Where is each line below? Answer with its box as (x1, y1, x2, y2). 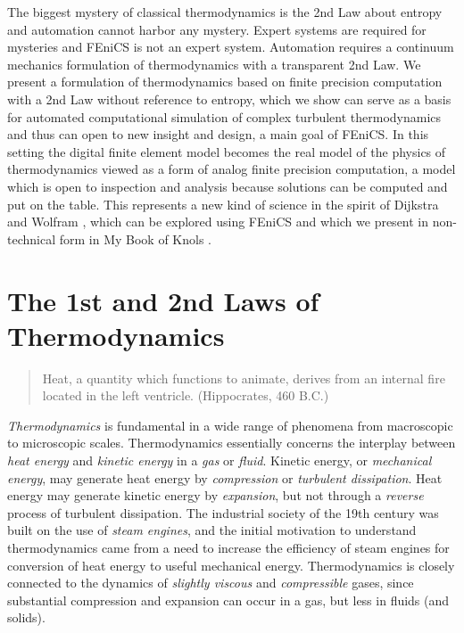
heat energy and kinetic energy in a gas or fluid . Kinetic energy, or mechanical (7, 451, 432, 469)
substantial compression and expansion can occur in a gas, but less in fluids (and (7, 590, 450, 609)
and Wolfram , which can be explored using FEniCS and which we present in (7, 212, 429, 231)
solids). (7, 608, 46, 627)
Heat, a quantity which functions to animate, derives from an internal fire (42, 368, 445, 387)
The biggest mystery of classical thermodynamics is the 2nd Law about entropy (7, 3, 443, 21)
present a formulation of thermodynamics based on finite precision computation (7, 72, 443, 91)
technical (7, 229, 56, 248)
